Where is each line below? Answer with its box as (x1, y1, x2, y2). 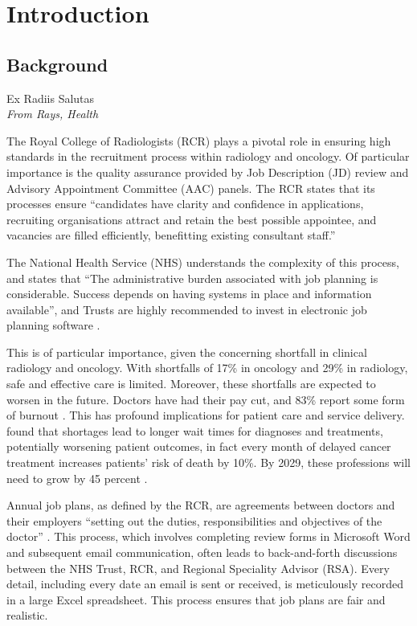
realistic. (6, 607, 48, 624)
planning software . (6, 317, 100, 333)
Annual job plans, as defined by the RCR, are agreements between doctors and (6, 497, 395, 513)
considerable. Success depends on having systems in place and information (6, 285, 372, 302)
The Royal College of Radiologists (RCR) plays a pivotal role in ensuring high (6, 132, 391, 149)
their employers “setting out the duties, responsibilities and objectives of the (6, 512, 382, 529)
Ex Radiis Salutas (6, 89, 95, 106)
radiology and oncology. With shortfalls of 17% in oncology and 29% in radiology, (6, 359, 408, 376)
